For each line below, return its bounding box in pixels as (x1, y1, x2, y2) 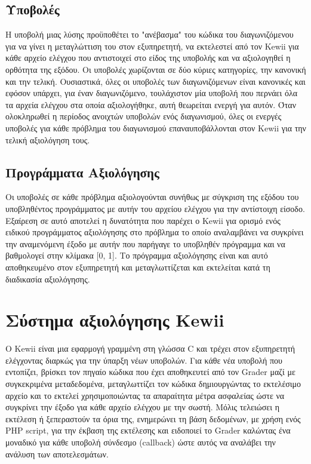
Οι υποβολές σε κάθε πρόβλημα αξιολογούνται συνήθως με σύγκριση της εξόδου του (5, 190, 299, 203)
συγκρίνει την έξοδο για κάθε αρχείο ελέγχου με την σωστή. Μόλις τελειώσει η (5, 401, 279, 413)
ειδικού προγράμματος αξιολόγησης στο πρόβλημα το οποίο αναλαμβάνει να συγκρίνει (5, 226, 304, 238)
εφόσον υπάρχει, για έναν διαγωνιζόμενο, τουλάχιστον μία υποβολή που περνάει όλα (5, 87, 298, 99)
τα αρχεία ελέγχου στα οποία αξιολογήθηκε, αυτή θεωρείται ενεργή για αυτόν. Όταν (5, 98, 297, 110)
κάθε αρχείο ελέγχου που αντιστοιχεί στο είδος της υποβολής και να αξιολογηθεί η (5, 51, 291, 64)
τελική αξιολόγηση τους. (5, 133, 90, 146)
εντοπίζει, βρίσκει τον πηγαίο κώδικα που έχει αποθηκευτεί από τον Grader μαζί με (5, 365, 295, 378)
